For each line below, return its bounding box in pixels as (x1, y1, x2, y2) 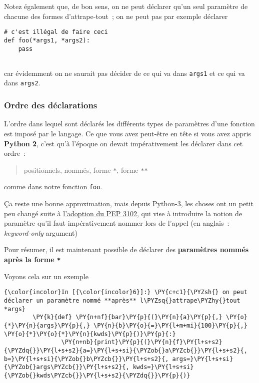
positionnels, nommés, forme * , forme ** (23, 164, 148, 175)
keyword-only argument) (4, 227, 78, 238)
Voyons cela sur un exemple (4, 271, 88, 281)
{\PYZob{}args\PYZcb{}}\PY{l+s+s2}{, (4, 364, 129, 371)
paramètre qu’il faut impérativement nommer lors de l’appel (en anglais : (4, 218, 229, 228)
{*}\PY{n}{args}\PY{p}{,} (4, 322, 90, 329)
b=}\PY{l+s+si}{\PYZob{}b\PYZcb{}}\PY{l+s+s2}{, (4, 355, 169, 363)
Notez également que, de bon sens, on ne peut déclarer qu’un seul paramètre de (4, 1, 248, 11)
